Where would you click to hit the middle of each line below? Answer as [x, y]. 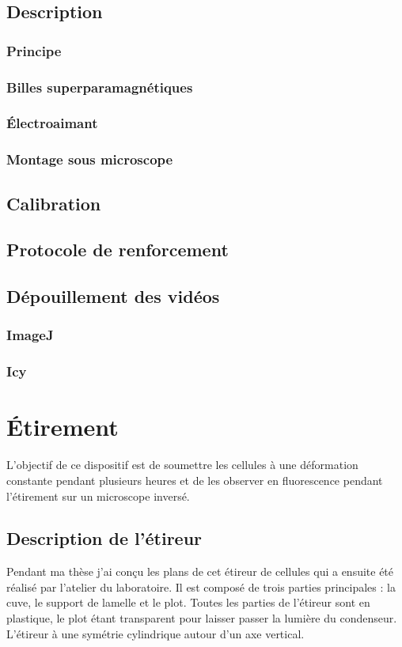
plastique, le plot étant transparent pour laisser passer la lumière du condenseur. [202, 618]
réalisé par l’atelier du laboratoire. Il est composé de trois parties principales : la [201, 586]
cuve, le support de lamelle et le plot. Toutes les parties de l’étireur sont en [188, 602]
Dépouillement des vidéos [113, 296]
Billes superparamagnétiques [100, 87]
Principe [34, 50]
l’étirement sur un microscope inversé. [98, 496]
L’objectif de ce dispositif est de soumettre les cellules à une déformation [182, 465]
